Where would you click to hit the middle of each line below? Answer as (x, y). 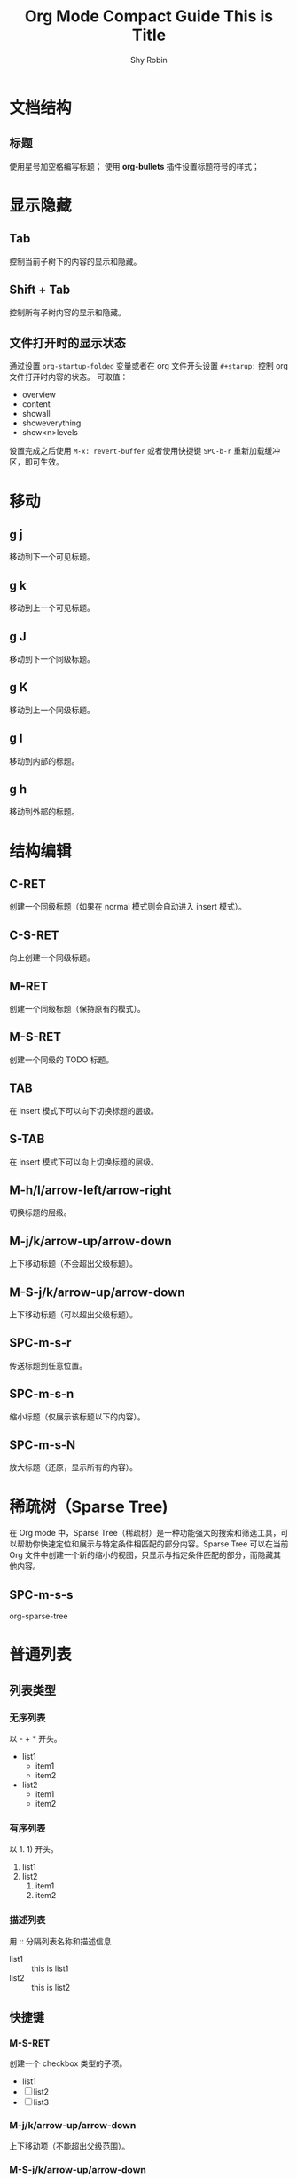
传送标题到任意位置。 (48, 1365)
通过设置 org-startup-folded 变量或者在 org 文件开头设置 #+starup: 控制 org (148, 366)
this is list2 (51, 1987)
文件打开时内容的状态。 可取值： (69, 377)
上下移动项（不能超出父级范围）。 (70, 2146)
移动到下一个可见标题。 (52, 557)
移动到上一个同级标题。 (52, 710)
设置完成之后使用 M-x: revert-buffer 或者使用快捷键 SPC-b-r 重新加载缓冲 (145, 451)
